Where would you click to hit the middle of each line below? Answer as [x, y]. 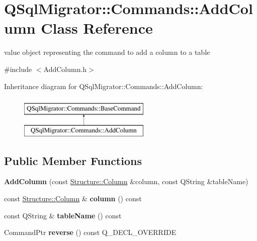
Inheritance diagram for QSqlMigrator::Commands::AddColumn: [104, 86]
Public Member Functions [73, 160]
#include [18, 69]
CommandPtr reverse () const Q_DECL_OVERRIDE [90, 232]
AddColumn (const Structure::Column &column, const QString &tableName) [126, 181]
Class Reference [97, 28]
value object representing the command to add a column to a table [107, 52]
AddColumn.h [65, 69]
